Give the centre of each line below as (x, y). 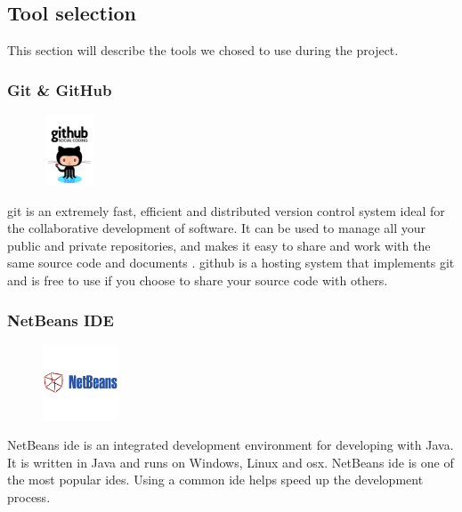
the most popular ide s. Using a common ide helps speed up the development (215, 480)
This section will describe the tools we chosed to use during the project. (203, 50)
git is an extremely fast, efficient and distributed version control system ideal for (226, 210)
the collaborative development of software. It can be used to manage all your (217, 228)
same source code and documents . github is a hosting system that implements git (231, 263)
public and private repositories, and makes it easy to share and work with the (219, 245)
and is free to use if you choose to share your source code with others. (198, 280)
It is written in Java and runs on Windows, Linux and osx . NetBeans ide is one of (231, 462)
